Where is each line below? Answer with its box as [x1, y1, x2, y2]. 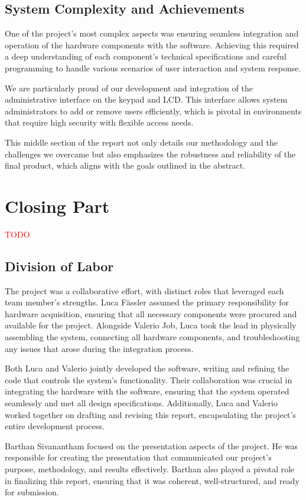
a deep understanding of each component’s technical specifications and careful [5, 50, 287, 63]
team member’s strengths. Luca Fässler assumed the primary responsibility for [5, 296, 289, 308]
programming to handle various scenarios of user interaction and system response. [5, 61, 301, 74]
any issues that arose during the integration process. [5, 342, 194, 354]
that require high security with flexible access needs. [5, 116, 194, 129]
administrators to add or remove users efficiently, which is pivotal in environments [5, 104, 302, 117]
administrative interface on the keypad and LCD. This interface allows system [5, 93, 288, 106]
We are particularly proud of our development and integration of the [5, 81, 253, 94]
